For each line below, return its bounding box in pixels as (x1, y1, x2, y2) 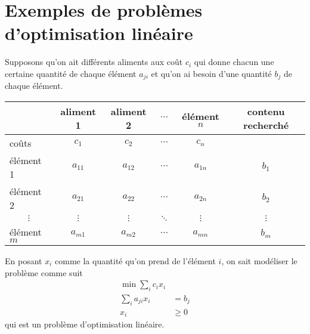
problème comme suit (5, 266, 83, 279)
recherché (243, 117, 289, 132)
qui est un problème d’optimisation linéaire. (5, 318, 165, 330)
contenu (247, 104, 285, 118)
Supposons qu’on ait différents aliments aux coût (5, 55, 183, 68)
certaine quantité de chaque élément (5, 67, 137, 79)
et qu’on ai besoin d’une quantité (151, 67, 272, 79)
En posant (5, 254, 42, 267)
